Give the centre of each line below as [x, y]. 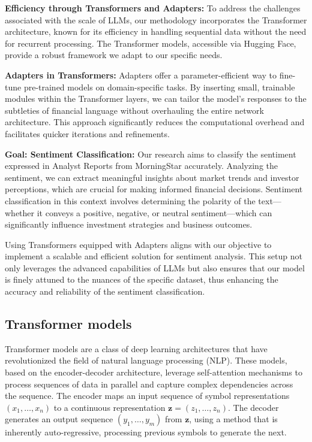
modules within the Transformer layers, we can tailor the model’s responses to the [156, 99]
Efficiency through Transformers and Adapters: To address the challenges [153, 8]
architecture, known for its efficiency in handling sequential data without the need [156, 31]
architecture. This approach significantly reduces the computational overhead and [155, 122]
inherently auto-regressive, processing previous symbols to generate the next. [146, 432]
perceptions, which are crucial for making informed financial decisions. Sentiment [154, 189]
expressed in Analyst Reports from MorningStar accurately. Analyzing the [141, 166]
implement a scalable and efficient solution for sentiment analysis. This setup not [154, 256]
